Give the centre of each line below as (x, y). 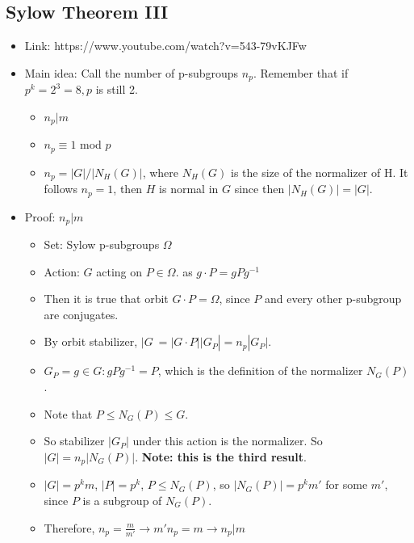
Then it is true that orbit (106, 299)
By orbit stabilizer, (91, 341)
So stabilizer (74, 441)
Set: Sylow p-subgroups (102, 244)
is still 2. (117, 89)
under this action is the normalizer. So (228, 441)
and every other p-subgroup (333, 299)
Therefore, (69, 527)
